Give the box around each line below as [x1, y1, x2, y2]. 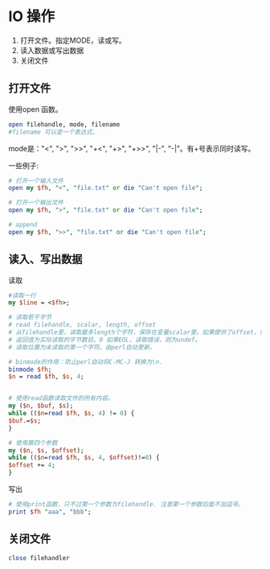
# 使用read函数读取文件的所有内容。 [8, 394, 114, 402]
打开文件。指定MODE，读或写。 [19, 35, 126, 45]
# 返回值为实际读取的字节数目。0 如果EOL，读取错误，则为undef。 [8, 336, 202, 344]
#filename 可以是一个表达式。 [8, 128, 99, 136]
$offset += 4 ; [8, 461, 56, 469]
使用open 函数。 [8, 104, 63, 113]
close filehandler [8, 554, 70, 562]
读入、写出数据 [8, 253, 83, 266]
